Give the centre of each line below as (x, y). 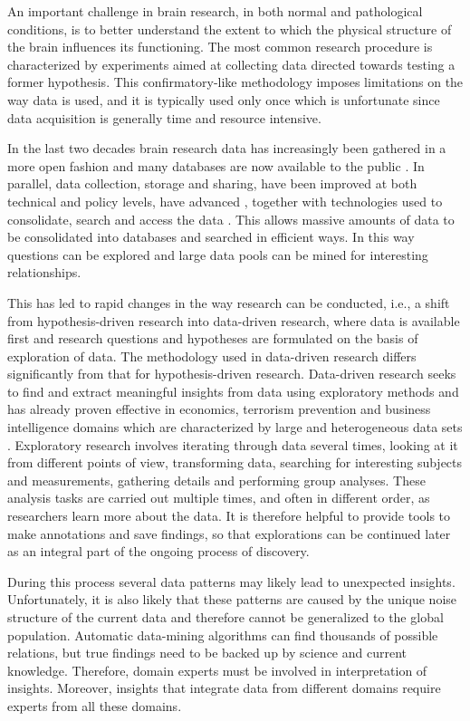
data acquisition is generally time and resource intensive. (164, 117)
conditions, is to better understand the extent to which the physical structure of (230, 29)
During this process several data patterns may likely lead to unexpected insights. (231, 581)
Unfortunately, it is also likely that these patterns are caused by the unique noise (232, 599)
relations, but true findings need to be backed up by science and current (207, 653)
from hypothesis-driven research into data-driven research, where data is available (234, 320)
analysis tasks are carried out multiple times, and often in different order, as (219, 498)
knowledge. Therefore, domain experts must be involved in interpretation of (217, 670)
